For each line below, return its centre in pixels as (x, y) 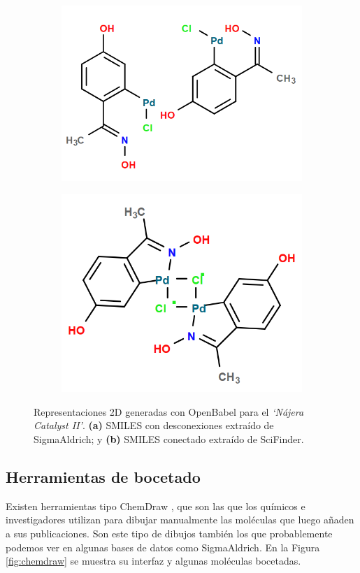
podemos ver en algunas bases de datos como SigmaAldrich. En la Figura (163, 547)
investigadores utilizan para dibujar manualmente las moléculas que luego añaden (180, 520)
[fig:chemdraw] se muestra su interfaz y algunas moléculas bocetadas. (153, 561)
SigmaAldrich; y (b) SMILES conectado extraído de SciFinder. (169, 439)
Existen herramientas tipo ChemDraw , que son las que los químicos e (156, 506)
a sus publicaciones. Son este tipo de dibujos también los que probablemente (169, 534)
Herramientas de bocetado (103, 477)
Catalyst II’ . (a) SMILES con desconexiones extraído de (154, 425)
